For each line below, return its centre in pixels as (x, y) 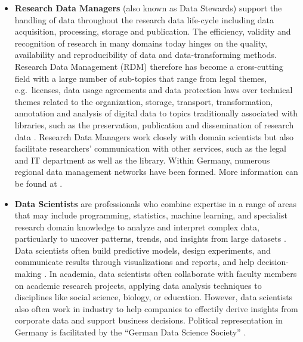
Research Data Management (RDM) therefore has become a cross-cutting (149, 66)
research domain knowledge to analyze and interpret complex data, (137, 227)
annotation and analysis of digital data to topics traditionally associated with (156, 113)
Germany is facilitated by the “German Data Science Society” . (130, 332)
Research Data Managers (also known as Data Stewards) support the (148, 8)
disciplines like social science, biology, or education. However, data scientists (154, 297)
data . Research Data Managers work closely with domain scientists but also (154, 136)
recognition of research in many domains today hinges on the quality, (141, 43)
